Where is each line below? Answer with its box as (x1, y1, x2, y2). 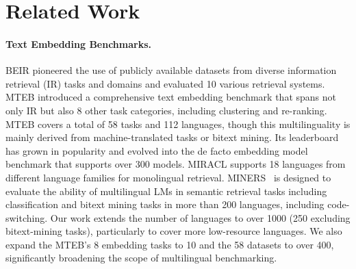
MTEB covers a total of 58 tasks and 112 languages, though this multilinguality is (5, 116, 351, 131)
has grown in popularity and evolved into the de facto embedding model (5, 143, 308, 157)
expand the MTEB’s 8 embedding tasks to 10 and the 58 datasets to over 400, (5, 237, 334, 251)
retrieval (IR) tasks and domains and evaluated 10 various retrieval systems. (5, 76, 325, 90)
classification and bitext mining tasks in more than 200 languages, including (5, 197, 325, 212)
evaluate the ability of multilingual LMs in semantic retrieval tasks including (5, 183, 327, 198)
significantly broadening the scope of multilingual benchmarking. (5, 251, 277, 265)
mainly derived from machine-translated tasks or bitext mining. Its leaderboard (5, 130, 339, 144)
